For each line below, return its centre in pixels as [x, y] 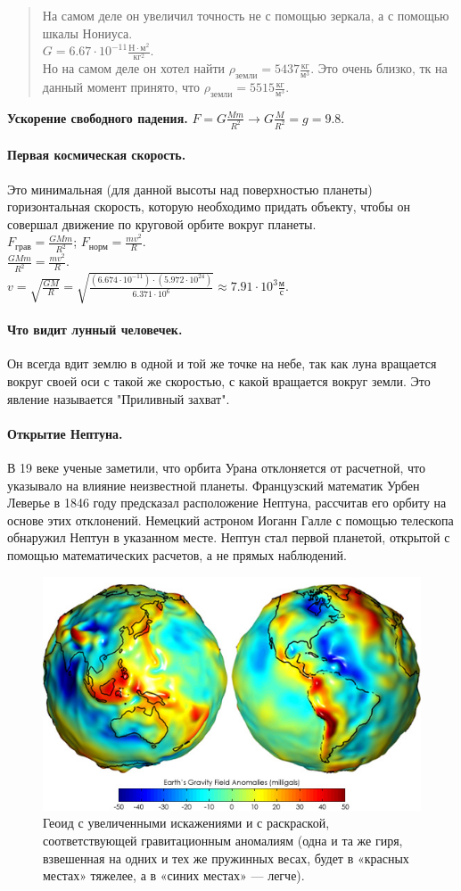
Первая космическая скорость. [97, 155]
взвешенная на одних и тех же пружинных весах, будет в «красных [226, 858]
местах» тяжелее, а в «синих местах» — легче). [174, 875]
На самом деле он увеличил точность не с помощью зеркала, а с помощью [246, 15]
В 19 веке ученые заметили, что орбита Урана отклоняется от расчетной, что [217, 468]
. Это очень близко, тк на [379, 68]
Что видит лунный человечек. [95, 330]
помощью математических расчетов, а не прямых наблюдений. [177, 555]
